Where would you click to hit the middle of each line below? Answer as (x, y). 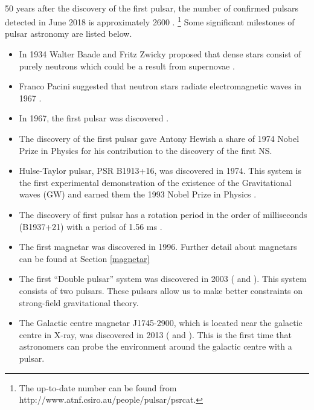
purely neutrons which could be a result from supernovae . (127, 66)
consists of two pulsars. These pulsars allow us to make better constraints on (161, 290)
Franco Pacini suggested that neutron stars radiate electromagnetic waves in (160, 86)
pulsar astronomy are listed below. (69, 34)
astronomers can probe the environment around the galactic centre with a (155, 346)
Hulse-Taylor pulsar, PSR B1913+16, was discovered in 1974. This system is (160, 171)
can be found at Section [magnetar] (84, 258)
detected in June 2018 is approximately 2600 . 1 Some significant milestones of (150, 21)
